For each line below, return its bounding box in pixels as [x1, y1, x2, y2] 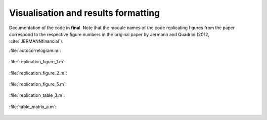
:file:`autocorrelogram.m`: [9, 47, 61, 53]
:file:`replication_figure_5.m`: [9, 81, 67, 87]
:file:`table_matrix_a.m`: [9, 104, 57, 110]
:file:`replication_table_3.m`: [9, 92, 65, 98]
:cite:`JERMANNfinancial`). [9, 39, 64, 44]
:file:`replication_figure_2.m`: [9, 70, 67, 76]
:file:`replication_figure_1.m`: [9, 59, 66, 65]
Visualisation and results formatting [9, 7, 160, 18]
